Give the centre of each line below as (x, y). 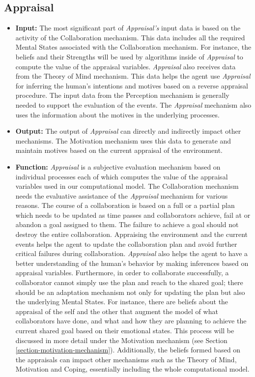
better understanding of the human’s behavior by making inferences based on (132, 263)
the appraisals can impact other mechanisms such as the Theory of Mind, (126, 359)
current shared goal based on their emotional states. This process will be (125, 331)
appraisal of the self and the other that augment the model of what (117, 311)
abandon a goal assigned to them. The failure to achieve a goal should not (127, 224)
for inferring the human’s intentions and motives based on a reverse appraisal (132, 85)
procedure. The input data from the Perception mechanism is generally (122, 95)
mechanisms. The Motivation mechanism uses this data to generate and (123, 140)
